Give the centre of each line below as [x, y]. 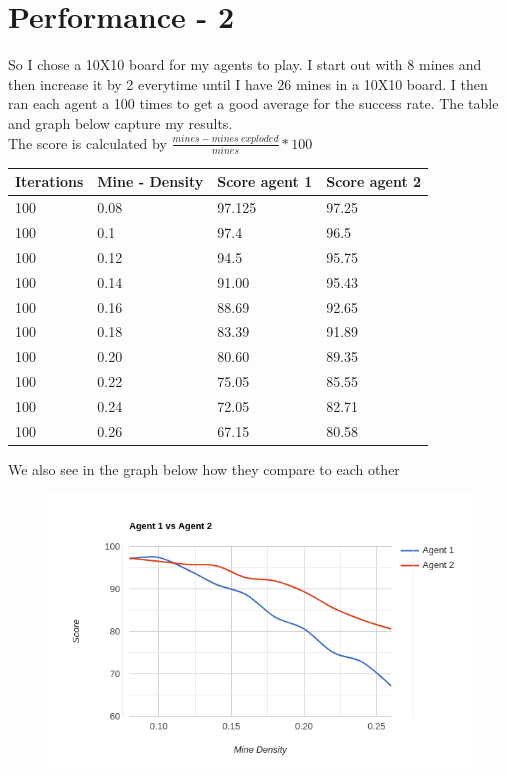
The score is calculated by [87, 142]
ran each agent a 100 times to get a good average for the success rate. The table [253, 103]
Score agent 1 [265, 181]
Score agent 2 [374, 181]
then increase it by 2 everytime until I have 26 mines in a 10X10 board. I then [248, 83]
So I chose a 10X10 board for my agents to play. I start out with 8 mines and [245, 64]
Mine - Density [150, 181]
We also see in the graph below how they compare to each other [204, 468]
